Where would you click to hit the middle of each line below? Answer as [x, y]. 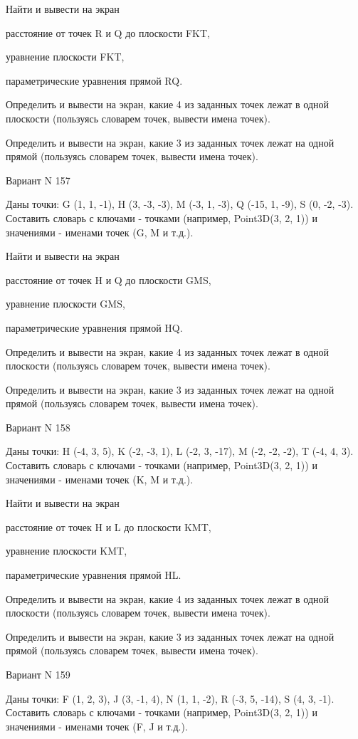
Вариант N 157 [38, 180]
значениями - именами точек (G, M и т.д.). [100, 232]
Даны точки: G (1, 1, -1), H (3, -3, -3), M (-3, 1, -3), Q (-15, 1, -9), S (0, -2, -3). [180, 204]
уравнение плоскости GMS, [65, 304]
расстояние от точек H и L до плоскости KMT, [109, 526]
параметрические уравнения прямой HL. [94, 575]
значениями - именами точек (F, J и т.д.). [97, 726]
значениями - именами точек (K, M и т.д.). [100, 479]
